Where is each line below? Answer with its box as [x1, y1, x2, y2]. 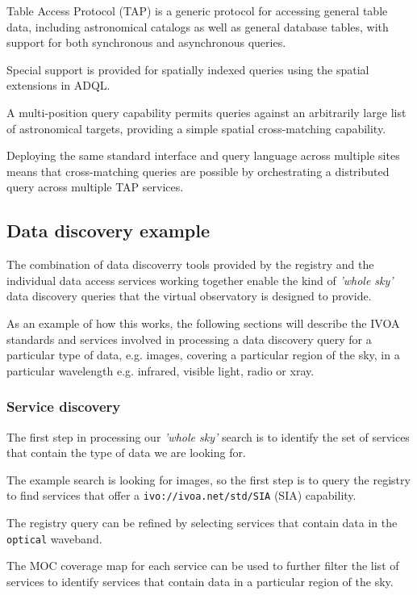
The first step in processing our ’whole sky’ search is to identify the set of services [6, 428, 410, 445]
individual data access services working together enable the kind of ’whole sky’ [6, 271, 394, 288]
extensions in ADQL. [6, 77, 111, 94]
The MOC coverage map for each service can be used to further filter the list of [6, 557, 399, 574]
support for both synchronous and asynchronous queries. [6, 34, 286, 51]
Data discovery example [6, 218, 210, 243]
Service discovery [6, 396, 121, 417]
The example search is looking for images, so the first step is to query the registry [6, 471, 411, 488]
